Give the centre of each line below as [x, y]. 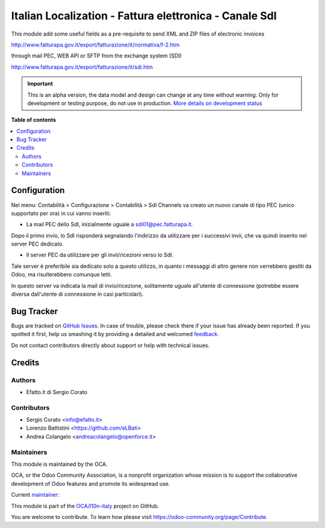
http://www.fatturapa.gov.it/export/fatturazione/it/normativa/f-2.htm [95, 45]
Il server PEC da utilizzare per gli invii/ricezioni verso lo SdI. [100, 255]
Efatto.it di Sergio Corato [57, 392]
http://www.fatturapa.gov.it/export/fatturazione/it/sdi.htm [82, 67]
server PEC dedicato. [38, 244]
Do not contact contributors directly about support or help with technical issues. [110, 345]
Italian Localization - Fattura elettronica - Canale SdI [144, 16]
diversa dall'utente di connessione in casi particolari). [77, 294]
